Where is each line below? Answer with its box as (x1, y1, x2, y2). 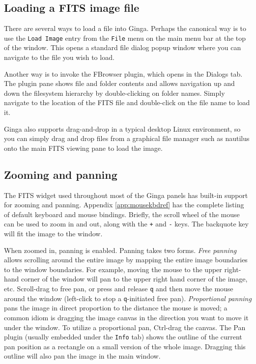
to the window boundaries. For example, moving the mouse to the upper (4, 264, 222, 274)
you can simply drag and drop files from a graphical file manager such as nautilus (4, 133, 250, 143)
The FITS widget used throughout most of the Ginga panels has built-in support (4, 190, 248, 200)
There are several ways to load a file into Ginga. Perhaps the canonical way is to (4, 23, 247, 33)
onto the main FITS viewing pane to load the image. (4, 142, 163, 153)
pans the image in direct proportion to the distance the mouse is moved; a (4, 303, 228, 313)
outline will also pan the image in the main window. (4, 351, 161, 361)
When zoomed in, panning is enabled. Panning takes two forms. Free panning (4, 245, 237, 255)
